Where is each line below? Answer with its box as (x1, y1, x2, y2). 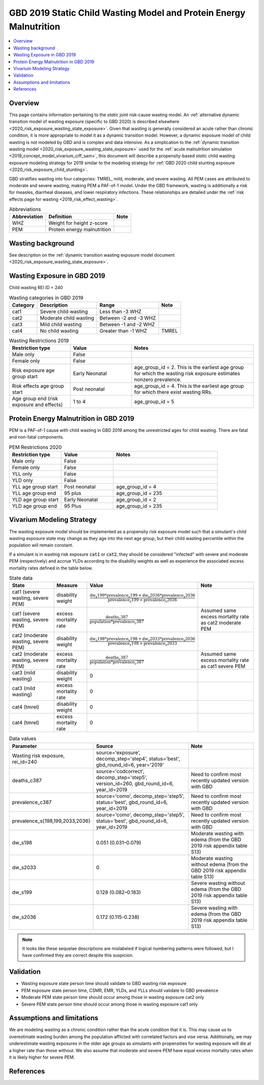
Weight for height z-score (48, 220, 108, 226)
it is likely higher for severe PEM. (9, 1054, 75, 1060)
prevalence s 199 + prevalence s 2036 (108, 597, 177, 603)
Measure (56, 582, 78, 589)
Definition (48, 213, 72, 220)
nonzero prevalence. (134, 376, 182, 383)
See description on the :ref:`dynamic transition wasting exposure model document (9, 252, 175, 258)
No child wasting (40, 327, 79, 334)
